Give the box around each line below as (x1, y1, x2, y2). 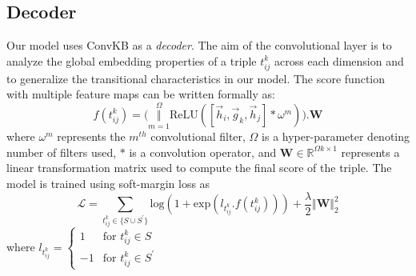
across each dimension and (274, 52, 404, 69)
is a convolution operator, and (129, 143, 277, 160)
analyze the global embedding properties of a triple (6, 52, 257, 69)
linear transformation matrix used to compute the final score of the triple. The (6, 159, 392, 176)
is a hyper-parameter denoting (262, 128, 410, 145)
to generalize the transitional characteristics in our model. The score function (6, 70, 386, 86)
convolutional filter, (150, 128, 246, 145)
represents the (57, 128, 126, 145)
